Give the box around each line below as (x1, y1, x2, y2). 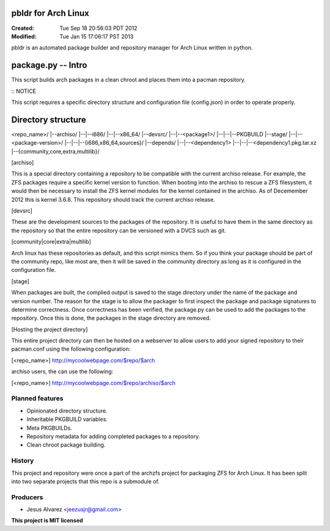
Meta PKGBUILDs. (26, 424, 73, 431)
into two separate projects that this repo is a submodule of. (11, 477, 160, 485)
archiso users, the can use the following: (11, 368, 114, 375)
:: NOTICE (11, 87, 37, 95)
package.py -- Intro (11, 60, 87, 70)
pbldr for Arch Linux (11, 8, 90, 18)
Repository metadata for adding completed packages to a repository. (26, 433, 200, 440)
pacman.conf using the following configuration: (11, 345, 131, 353)
